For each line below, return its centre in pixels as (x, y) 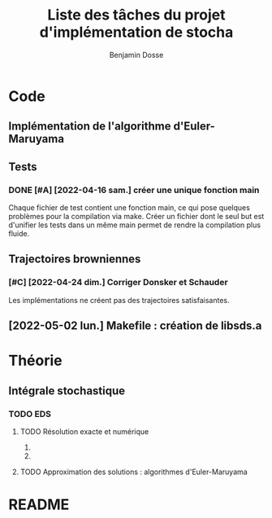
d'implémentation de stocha (136, 32)
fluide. (19, 234)
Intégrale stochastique (67, 391)
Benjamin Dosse (136, 55)
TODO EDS (30, 414)
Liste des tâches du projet (136, 15)
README (39, 505)
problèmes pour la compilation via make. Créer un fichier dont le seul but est (136, 217)
